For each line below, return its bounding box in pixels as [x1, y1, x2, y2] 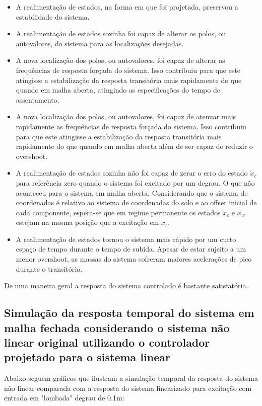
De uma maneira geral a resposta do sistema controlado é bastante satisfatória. [4, 280, 248, 291]
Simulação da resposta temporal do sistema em [4, 305, 254, 320]
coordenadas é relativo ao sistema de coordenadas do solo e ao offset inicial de [16, 197, 257, 208]
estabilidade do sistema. [16, 11, 90, 22]
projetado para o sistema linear [4, 349, 170, 365]
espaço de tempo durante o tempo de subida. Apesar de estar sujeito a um [16, 243, 246, 254]
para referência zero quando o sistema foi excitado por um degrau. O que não [16, 177, 255, 188]
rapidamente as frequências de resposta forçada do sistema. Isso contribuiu [16, 121, 246, 131]
